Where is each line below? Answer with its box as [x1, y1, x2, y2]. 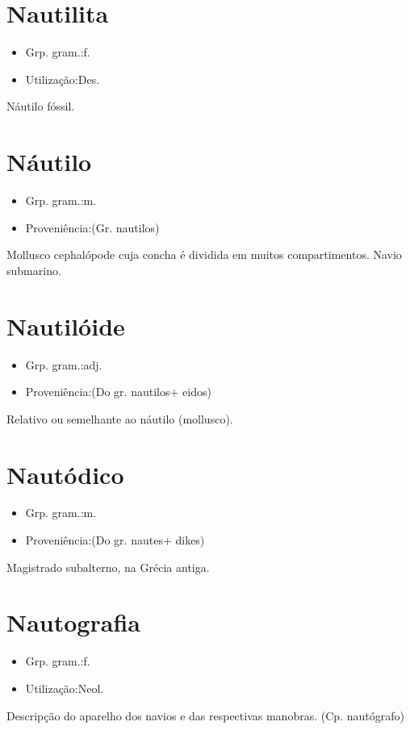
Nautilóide [6, 309, 125, 342]
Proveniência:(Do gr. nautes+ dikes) [25, 532, 205, 549]
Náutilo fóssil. [6, 98, 75, 115]
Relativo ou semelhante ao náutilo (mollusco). [6, 410, 233, 427]
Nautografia [6, 606, 140, 639]
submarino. [6, 261, 61, 278]
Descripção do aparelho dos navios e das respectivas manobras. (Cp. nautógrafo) [6, 707, 404, 724]
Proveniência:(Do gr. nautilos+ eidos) [25, 383, 211, 400]
